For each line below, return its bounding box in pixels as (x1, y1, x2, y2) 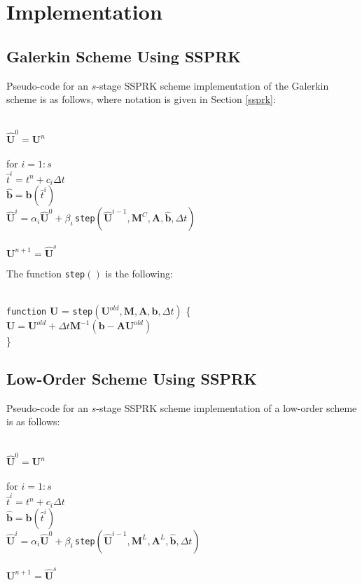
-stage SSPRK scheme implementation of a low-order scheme (96, 400, 357, 415)
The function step (6, 266, 85, 280)
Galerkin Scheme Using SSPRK (6, 45, 242, 67)
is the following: (105, 266, 173, 280)
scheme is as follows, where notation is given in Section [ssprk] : (6, 92, 276, 106)
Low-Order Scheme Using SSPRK (6, 367, 257, 389)
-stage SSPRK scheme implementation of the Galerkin (96, 78, 329, 92)
